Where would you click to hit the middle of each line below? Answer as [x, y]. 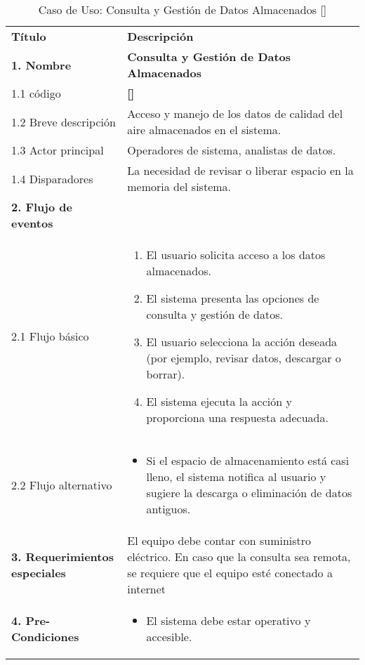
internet [146, 589]
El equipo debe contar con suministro [219, 540]
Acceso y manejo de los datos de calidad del [235, 113]
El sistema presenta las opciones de [233, 298]
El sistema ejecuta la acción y [219, 401]
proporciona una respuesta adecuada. [237, 417]
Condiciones [45, 637]
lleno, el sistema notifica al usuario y [236, 476]
